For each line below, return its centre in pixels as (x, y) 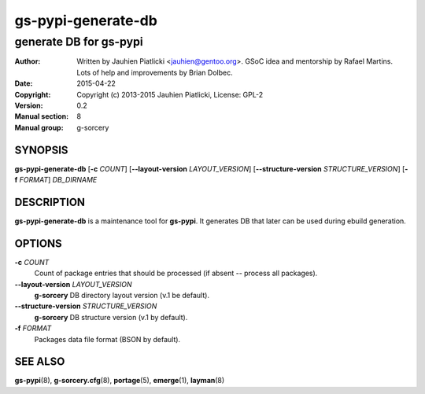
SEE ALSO (40, 362)
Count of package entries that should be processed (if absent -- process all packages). (176, 273)
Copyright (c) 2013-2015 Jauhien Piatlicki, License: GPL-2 (170, 94)
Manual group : (39, 127)
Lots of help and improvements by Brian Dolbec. (155, 72)
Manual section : (42, 116)
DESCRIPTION (50, 202)
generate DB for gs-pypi (79, 42)
